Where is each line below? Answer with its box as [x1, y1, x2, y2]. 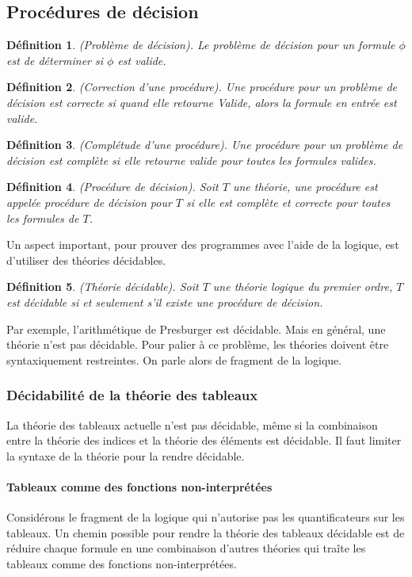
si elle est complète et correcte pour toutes [186, 193, 391, 210]
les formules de [6, 209, 79, 226]
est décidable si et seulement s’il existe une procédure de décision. [6, 293, 323, 310]
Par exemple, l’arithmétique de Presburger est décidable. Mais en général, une [6, 320, 386, 337]
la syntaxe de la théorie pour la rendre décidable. [6, 447, 245, 464]
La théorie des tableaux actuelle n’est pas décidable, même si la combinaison [6, 416, 378, 433]
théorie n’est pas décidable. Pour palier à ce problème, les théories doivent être [6, 336, 389, 353]
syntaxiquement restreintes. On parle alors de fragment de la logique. [6, 351, 342, 368]
